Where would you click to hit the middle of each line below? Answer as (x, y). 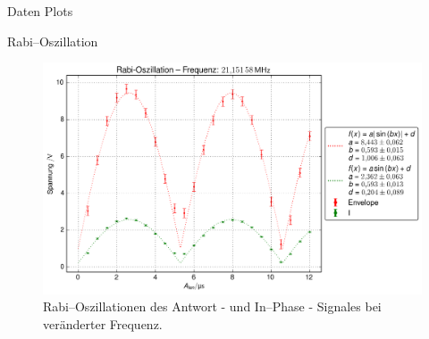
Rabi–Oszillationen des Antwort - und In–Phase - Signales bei (212, 306)
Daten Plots (40, 11)
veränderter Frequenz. (103, 323)
